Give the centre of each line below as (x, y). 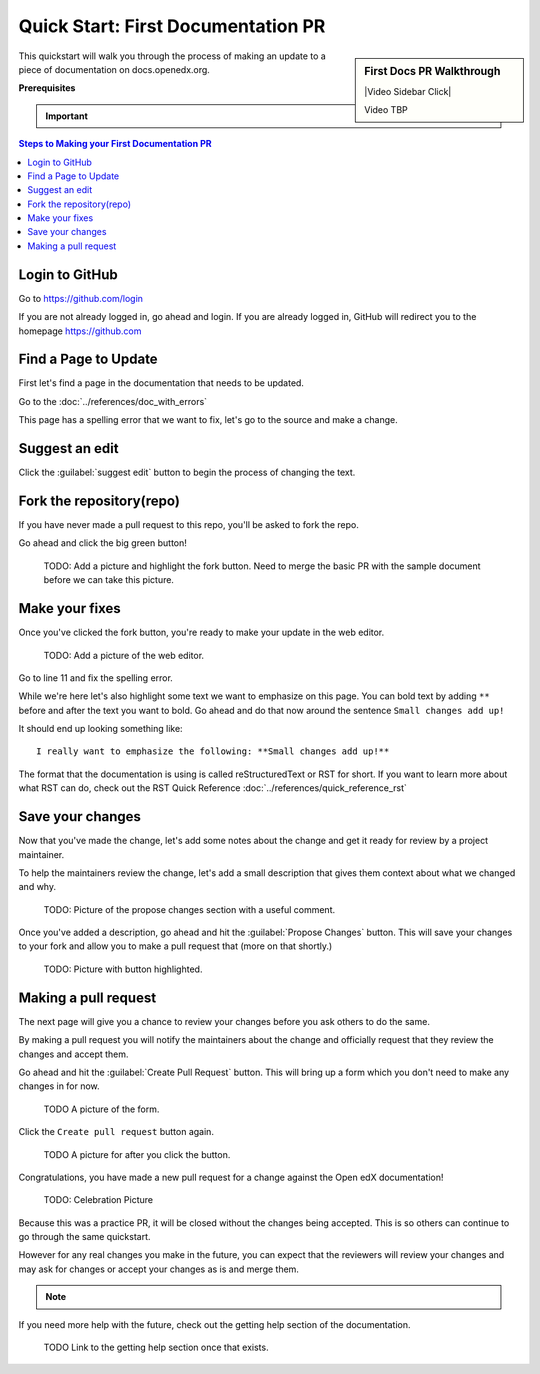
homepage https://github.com (80, 331)
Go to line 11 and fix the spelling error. (96, 677)
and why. (37, 887)
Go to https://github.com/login (81, 298)
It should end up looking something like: (101, 729)
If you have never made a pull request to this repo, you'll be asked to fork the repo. (188, 525)
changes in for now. (59, 1086)
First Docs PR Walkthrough (432, 71)
